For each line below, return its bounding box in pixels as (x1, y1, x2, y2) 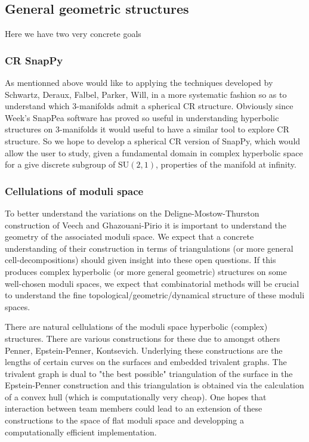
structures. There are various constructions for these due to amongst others (5, 332, 280, 344)
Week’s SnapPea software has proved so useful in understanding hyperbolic (5, 111, 279, 123)
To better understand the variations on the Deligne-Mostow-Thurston (5, 206, 259, 219)
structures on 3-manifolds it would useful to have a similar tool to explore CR (5, 123, 289, 135)
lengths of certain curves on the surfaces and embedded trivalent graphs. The (5, 356, 287, 368)
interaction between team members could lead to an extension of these (5, 402, 262, 415)
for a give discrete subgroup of (5, 158, 116, 171)
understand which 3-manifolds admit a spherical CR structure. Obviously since (5, 100, 293, 112)
